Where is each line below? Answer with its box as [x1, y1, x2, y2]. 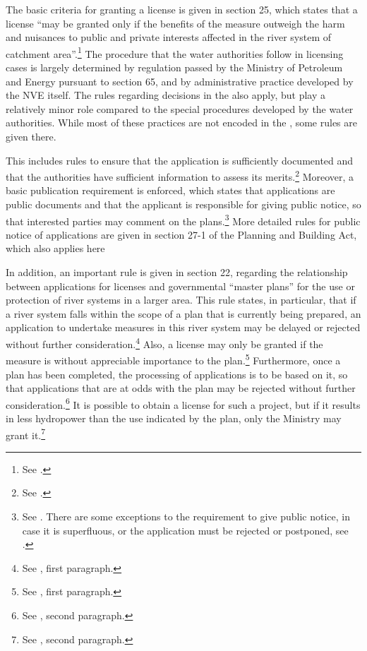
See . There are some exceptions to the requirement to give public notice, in [22, 509, 351, 523]
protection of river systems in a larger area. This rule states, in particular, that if [6, 292, 356, 307]
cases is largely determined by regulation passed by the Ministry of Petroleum [6, 60, 343, 75]
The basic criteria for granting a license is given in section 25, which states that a [6, 2, 358, 16]
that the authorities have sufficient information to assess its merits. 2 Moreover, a [6, 167, 354, 184]
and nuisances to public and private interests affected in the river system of [6, 30, 332, 44]
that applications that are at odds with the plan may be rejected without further [6, 381, 356, 395]
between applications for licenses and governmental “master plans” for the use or [6, 278, 355, 293]
